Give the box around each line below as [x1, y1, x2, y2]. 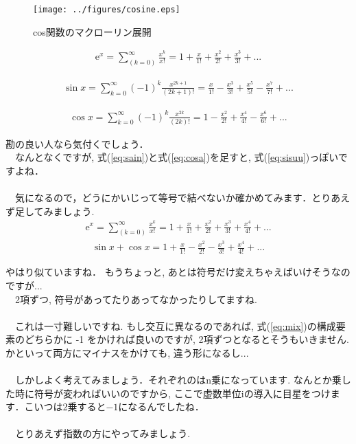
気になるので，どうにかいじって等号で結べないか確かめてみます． [14, 190, 312, 205]
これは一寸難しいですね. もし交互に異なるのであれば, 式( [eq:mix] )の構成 [14, 318, 336, 333]
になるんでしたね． [118, 399, 204, 414]
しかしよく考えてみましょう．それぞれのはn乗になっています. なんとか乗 [14, 373, 342, 387]
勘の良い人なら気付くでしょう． [5, 136, 149, 151]
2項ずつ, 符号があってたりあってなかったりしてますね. [14, 291, 257, 306]
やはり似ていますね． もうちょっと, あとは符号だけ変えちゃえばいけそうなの [5, 265, 351, 279]
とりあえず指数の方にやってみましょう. [14, 426, 191, 441]
